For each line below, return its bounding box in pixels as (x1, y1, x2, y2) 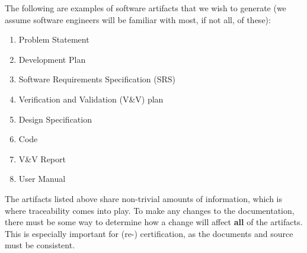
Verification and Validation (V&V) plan (18, 92, 164, 105)
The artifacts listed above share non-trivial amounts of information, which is (5, 192, 283, 204)
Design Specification (18, 113, 92, 125)
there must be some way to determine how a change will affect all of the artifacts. (5, 216, 303, 228)
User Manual (18, 172, 66, 185)
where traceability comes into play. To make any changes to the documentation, (5, 204, 295, 216)
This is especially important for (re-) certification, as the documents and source (5, 227, 293, 239)
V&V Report (18, 152, 66, 165)
